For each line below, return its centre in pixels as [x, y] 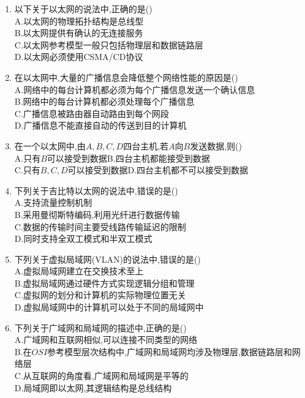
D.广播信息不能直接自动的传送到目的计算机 [100, 125]
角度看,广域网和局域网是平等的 [127, 376]
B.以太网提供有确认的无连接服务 [79, 33]
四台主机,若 [146, 145]
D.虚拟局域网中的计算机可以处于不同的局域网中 [109, 307]
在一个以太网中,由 [50, 145]
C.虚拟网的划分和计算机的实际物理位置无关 [100, 295]
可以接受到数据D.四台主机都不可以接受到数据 [158, 170]
